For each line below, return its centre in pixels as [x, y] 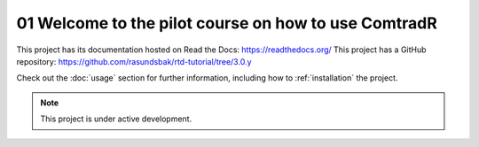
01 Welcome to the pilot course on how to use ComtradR [227, 23]
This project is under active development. [116, 119]
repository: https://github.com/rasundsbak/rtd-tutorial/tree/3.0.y [134, 61]
